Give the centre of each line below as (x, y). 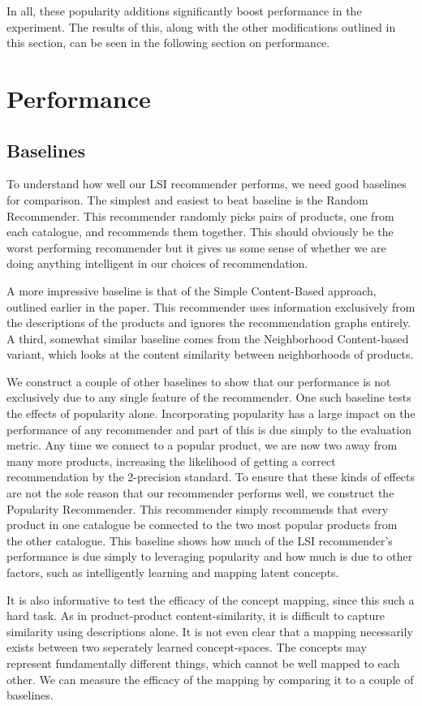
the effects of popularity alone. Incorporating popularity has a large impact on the (211, 413)
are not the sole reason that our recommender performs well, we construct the (200, 493)
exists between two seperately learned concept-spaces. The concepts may (187, 647)
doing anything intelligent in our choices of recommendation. (157, 263)
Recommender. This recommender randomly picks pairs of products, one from (200, 215)
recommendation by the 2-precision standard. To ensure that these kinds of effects (211, 477)
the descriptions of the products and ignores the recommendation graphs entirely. (209, 323)
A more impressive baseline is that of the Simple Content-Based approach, (192, 290)
